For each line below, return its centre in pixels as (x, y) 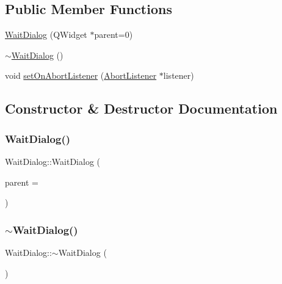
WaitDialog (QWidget (46, 35)
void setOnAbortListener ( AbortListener (81, 75)
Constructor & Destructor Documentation (141, 108)
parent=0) (114, 35)
